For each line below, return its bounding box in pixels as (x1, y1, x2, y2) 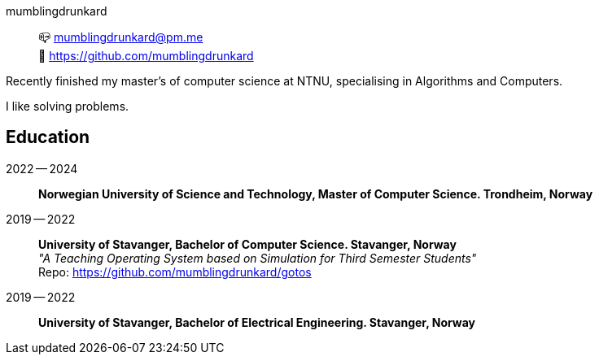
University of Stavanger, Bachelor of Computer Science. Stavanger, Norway (38, 237, 457, 251)
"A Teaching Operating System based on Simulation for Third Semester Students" (38, 250, 477, 265)
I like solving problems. (6, 99, 129, 113)
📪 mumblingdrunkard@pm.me (38, 30, 203, 44)
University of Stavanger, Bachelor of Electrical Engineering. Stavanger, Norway (38, 315, 475, 329)
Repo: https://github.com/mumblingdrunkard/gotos (38, 264, 312, 279)
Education (6, 127, 90, 148)
